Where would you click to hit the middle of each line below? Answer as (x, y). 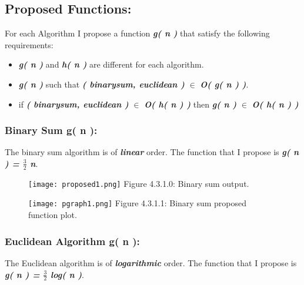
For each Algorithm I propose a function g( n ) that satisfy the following (137, 33)
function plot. (53, 215)
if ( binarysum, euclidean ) (74, 104)
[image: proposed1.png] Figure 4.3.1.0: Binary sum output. (139, 183)
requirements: (29, 44)
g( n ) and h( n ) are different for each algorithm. (111, 64)
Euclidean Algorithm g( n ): (72, 241)
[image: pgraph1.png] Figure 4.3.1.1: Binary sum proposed (137, 203)
